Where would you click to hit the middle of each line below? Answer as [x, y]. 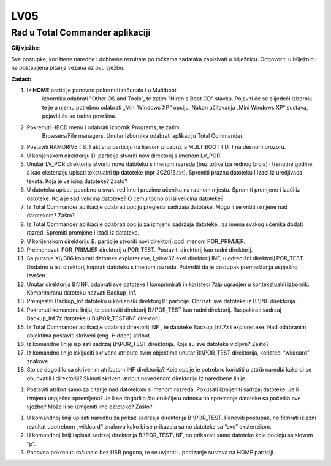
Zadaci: [21, 79]
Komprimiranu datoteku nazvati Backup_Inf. [82, 292]
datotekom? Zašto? [51, 216]
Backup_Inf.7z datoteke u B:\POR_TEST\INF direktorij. [94, 318]
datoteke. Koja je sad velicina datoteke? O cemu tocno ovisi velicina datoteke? [125, 198]
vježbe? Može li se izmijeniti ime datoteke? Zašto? [89, 407]
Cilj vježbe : [26, 48]
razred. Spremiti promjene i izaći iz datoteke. [83, 233]
